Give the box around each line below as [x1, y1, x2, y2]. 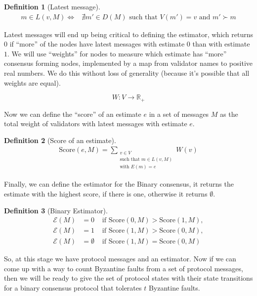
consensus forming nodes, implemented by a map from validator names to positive [4, 58, 253, 68]
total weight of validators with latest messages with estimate [4, 118, 187, 129]
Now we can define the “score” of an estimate [4, 108, 141, 119]
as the [220, 108, 238, 119]
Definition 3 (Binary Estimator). [4, 205, 108, 215]
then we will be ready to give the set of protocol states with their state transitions [4, 273, 253, 283]
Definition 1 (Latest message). [4, 1, 100, 11]
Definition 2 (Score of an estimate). [4, 135, 116, 145]
